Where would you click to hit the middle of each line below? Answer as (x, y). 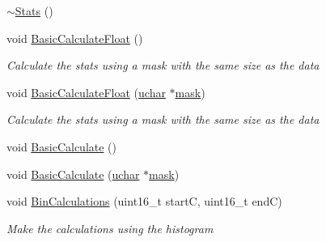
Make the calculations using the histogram (110, 228)
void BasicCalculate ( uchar (73, 174)
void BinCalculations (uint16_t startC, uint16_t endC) (144, 201)
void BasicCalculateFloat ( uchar (86, 92)
